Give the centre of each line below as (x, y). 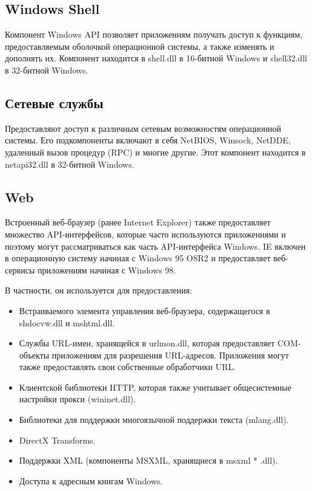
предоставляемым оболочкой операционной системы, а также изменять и (140, 46)
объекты (34, 355)
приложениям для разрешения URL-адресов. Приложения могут (170, 355)
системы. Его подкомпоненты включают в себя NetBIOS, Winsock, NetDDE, (148, 140)
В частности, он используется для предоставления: (99, 290)
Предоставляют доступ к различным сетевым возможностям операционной (143, 128)
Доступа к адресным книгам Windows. (91, 480)
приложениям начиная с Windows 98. (107, 270)
